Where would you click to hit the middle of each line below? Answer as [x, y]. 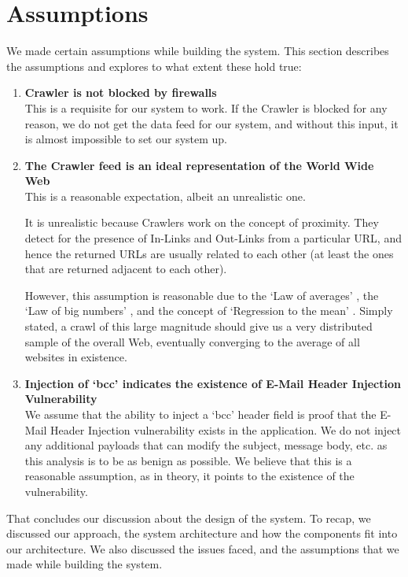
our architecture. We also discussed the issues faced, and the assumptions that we [203, 548]
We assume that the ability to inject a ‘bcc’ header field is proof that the [200, 414]
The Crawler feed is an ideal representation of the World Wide [199, 165]
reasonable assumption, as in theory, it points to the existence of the [189, 476]
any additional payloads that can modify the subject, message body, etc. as [206, 445]
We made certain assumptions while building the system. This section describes [198, 51]
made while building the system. [85, 564]
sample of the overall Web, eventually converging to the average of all [192, 341]
